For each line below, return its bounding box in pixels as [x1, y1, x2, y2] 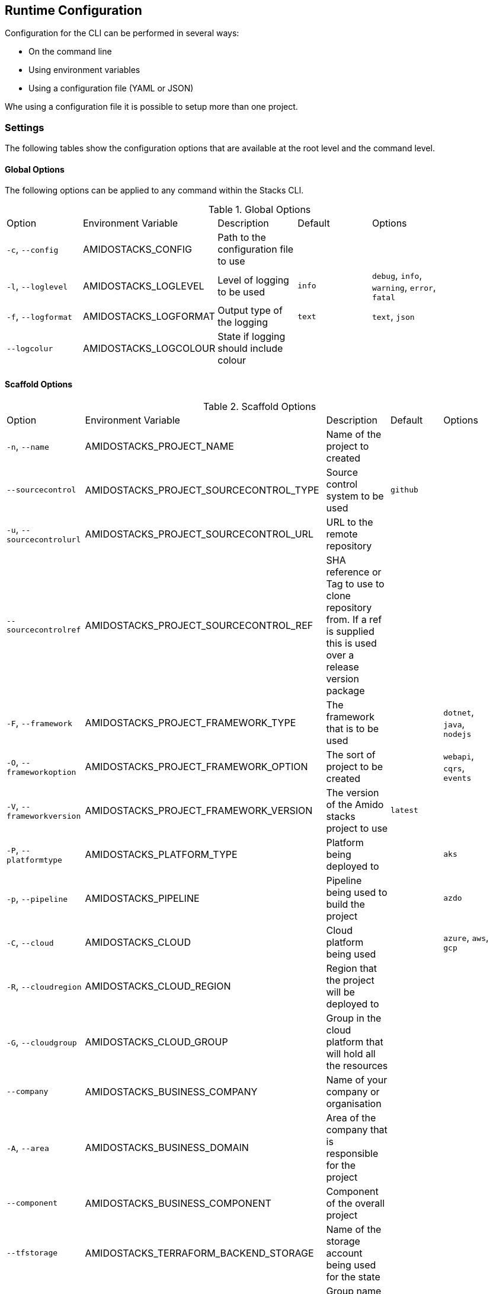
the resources [326, 1059, 388, 1072]
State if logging [217, 330, 286, 343]
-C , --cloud [7, 936, 54, 948]
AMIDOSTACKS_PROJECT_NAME [85, 440, 234, 452]
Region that [326, 962, 377, 974]
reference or [326, 565, 382, 578]
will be [326, 985, 355, 998]
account [326, 1247, 363, 1259]
